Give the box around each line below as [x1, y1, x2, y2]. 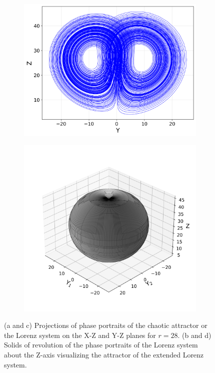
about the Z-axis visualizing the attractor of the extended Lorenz [4, 349, 204, 359]
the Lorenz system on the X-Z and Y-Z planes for [4, 329, 156, 340]
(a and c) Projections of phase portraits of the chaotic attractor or [4, 320, 207, 330]
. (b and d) [177, 329, 211, 340]
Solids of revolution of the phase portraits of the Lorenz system [4, 339, 198, 350]
